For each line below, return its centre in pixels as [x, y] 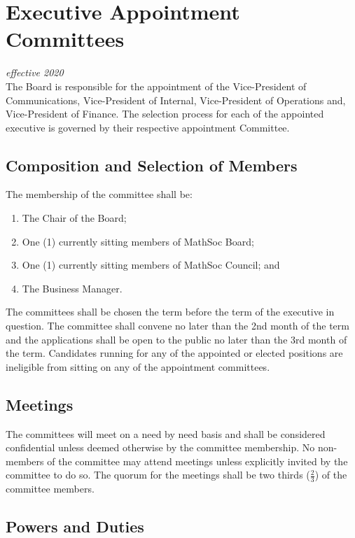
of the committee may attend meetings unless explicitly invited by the [197, 461]
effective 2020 [35, 72]
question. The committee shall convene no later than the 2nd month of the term [177, 326]
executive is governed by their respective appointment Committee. [148, 127]
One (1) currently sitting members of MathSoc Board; [138, 241]
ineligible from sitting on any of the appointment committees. [138, 366]
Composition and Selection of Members [152, 165]
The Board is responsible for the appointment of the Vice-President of [156, 86]
